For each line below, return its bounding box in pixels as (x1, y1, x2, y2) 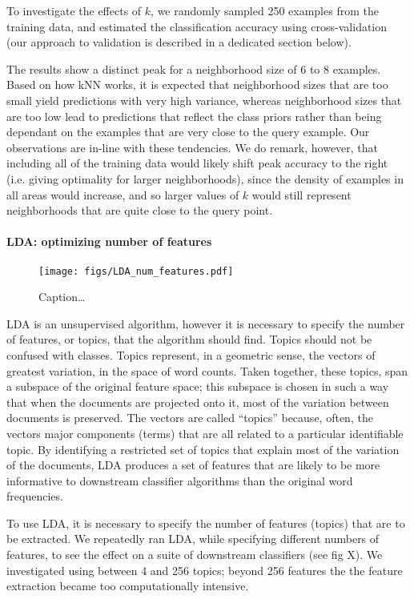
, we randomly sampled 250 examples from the (151, 2, 379, 18)
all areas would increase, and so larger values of (6, 186, 239, 203)
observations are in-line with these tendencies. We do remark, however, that (6, 139, 379, 155)
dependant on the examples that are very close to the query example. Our (6, 123, 370, 140)
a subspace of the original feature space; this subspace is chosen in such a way (6, 378, 389, 395)
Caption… (38, 288, 86, 305)
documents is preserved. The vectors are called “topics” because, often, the (6, 409, 373, 426)
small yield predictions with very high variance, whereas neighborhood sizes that (6, 91, 402, 108)
